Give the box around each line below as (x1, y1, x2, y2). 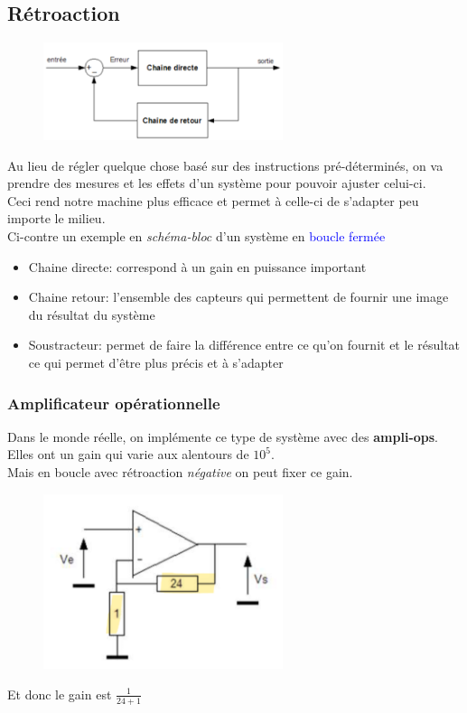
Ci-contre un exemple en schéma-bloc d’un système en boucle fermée (7, 227, 386, 246)
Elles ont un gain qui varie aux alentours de (7, 445, 249, 464)
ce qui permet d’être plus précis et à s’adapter (28, 353, 284, 372)
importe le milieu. (7, 209, 106, 228)
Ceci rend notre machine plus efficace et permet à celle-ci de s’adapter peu (7, 191, 419, 210)
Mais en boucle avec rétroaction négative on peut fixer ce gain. (7, 463, 353, 482)
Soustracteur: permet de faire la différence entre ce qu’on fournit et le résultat (28, 335, 461, 354)
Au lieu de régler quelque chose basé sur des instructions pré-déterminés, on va (7, 155, 444, 174)
